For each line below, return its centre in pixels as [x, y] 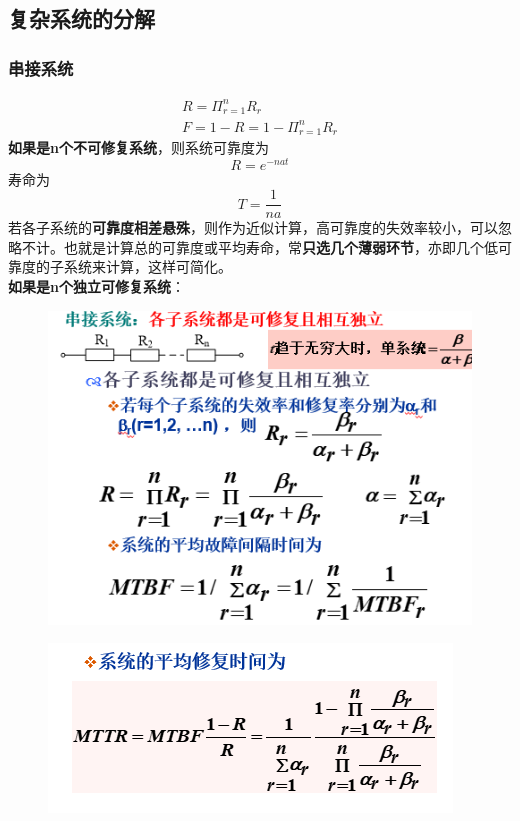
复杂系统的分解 [81, 18]
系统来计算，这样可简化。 [147, 266]
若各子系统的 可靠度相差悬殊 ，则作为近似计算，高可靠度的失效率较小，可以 [253, 227]
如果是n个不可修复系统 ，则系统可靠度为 [138, 146]
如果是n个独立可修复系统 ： [96, 286]
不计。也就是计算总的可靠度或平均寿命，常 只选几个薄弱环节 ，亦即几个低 [259, 246]
